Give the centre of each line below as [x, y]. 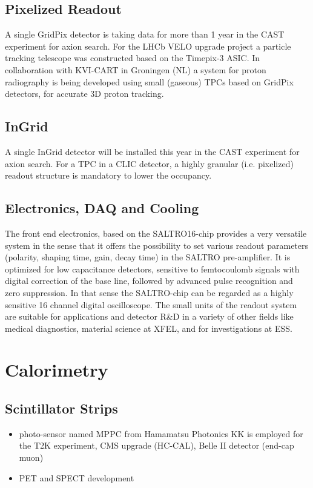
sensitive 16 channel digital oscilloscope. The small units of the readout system [151, 304]
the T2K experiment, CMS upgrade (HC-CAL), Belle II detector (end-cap [156, 445]
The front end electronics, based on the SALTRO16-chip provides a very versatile [156, 233]
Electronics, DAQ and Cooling [102, 208]
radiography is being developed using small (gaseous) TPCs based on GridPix [149, 81]
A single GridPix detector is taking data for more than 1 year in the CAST [145, 34]
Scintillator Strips [61, 408]
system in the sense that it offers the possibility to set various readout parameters [157, 245]
